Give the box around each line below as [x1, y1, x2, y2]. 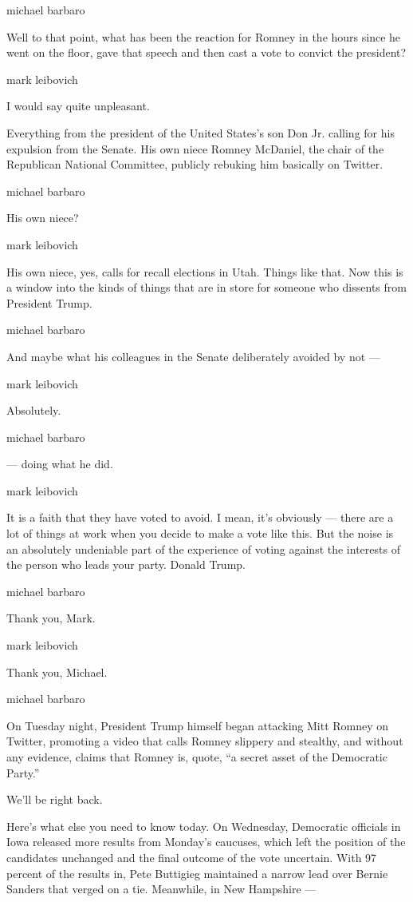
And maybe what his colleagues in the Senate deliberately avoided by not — [6, 348, 380, 364]
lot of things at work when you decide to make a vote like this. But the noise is [6, 525, 394, 542]
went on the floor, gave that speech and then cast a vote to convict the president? [6, 44, 407, 61]
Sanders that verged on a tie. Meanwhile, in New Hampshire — [6, 880, 317, 897]
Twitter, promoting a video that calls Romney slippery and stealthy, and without [6, 733, 403, 749]
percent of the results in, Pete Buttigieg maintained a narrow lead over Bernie [6, 864, 388, 881]
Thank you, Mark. [6, 610, 96, 626]
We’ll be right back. [6, 791, 103, 808]
